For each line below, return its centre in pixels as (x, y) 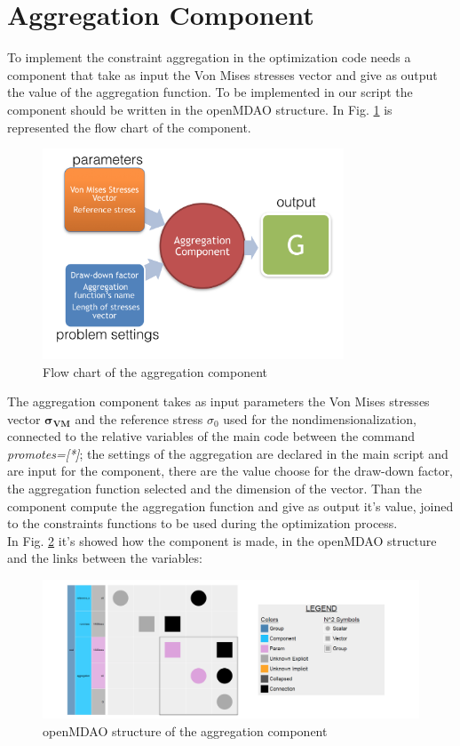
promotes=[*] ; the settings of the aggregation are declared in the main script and (228, 453)
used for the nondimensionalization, (320, 418)
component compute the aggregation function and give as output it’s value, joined (230, 505)
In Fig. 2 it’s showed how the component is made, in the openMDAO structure (222, 540)
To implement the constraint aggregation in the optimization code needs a (209, 57)
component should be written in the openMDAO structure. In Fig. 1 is (200, 109)
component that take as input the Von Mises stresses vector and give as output (222, 74)
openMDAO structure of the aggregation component (185, 730)
